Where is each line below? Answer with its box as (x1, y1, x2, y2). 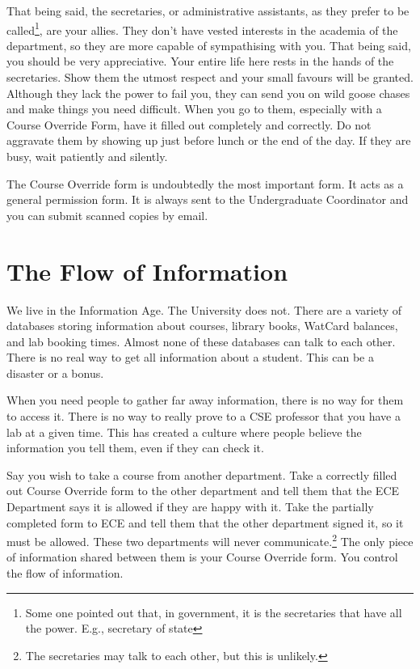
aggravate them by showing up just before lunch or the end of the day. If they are (6, 132, 411, 149)
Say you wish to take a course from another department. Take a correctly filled (6, 466, 397, 483)
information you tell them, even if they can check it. (6, 439, 264, 456)
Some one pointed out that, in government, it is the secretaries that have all (25, 603, 402, 620)
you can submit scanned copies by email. (6, 206, 208, 223)
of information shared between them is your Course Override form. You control (6, 548, 398, 565)
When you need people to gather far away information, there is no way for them (6, 392, 404, 409)
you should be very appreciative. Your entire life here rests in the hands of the (6, 53, 394, 70)
